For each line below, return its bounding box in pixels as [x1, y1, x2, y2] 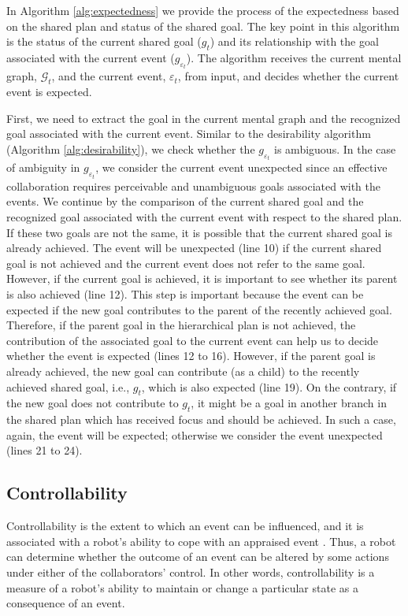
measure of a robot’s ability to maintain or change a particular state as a [6, 579, 358, 596]
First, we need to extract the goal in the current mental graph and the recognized [6, 109, 401, 126]
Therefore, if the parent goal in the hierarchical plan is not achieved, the [6, 317, 356, 333]
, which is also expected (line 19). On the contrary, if [141, 378, 397, 395]
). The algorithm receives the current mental [186, 49, 402, 65]
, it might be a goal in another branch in [191, 395, 387, 411]
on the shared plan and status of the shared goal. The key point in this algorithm [6, 17, 400, 34]
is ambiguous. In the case [274, 141, 396, 157]
